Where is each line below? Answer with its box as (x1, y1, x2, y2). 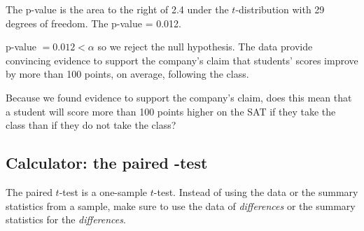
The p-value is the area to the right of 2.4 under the (6, 2, 229, 16)
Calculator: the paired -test (6, 152, 208, 174)
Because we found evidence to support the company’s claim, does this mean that (6, 90, 352, 104)
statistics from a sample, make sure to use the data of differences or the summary (6, 198, 356, 213)
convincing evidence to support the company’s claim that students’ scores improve (6, 52, 358, 67)
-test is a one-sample (59, 184, 148, 199)
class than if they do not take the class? (6, 118, 176, 132)
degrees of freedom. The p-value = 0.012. (6, 15, 181, 30)
